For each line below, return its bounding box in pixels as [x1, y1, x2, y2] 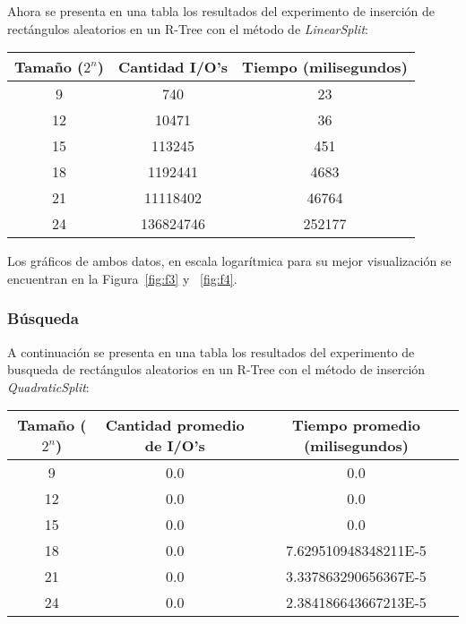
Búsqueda [7, 307, 79, 329]
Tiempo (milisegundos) [242, 56, 408, 78]
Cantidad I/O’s [117, 56, 229, 78]
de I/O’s [144, 435, 205, 457]
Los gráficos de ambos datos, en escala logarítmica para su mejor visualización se [7, 252, 452, 270]
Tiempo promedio [291, 415, 420, 436]
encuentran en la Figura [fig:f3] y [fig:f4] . [7, 269, 237, 287]
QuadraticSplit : [7, 377, 90, 396]
